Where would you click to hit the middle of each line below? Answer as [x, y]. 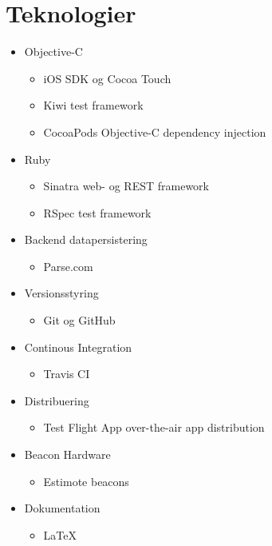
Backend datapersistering [86, 239]
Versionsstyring [61, 293]
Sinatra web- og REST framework [126, 186]
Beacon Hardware [67, 454]
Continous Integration [78, 347]
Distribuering [57, 400]
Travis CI [67, 374]
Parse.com [68, 266]
